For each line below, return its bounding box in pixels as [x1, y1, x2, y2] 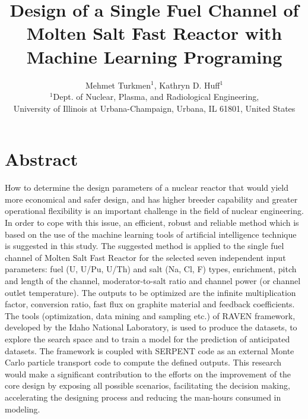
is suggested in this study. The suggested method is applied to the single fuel [5, 240, 284, 252]
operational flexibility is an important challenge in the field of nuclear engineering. [5, 204, 304, 217]
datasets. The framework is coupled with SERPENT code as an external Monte [5, 344, 294, 357]
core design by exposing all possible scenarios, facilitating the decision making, [5, 379, 290, 392]
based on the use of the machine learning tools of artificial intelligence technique [5, 228, 297, 240]
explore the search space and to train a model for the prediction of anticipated [5, 332, 290, 345]
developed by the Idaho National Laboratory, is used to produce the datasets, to [5, 321, 297, 333]
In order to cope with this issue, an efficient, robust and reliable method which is [5, 216, 299, 228]
